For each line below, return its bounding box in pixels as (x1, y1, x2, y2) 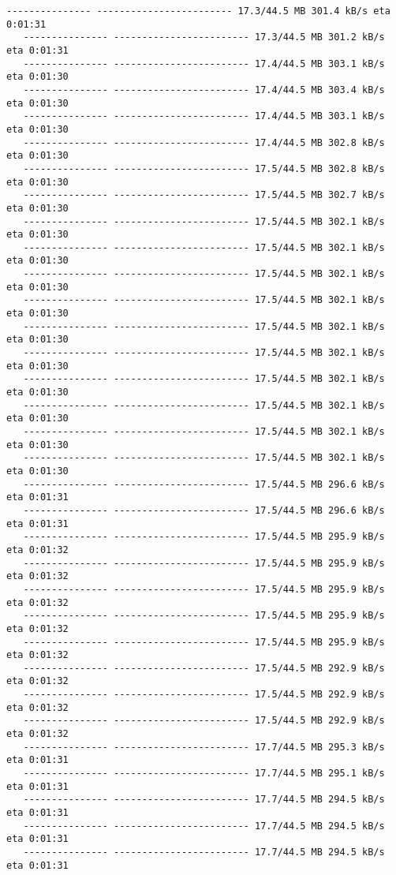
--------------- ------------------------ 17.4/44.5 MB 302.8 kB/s (23, 136, 385, 148)
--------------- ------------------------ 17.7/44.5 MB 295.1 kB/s (23, 768, 385, 780)
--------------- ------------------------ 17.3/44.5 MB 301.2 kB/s (23, 32, 385, 43)
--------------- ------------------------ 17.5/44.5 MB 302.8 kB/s (23, 163, 385, 174)
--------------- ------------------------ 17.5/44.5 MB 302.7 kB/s (23, 189, 385, 201)
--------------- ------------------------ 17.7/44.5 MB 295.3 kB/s (23, 741, 385, 753)
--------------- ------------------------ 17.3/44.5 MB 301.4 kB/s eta (6, 6, 390, 17)
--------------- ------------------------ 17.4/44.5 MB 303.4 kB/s (23, 84, 385, 95)
